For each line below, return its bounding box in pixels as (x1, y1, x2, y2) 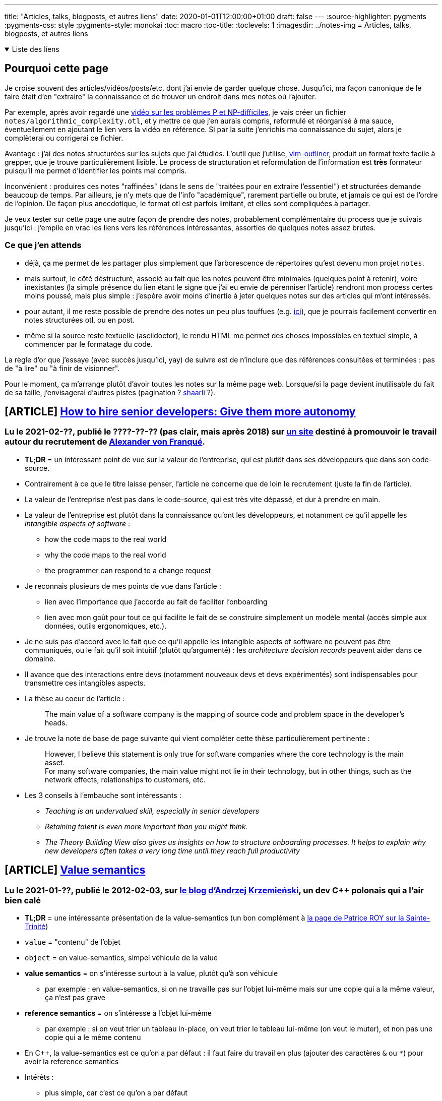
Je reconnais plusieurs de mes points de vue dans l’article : (25, 581, 221, 590)
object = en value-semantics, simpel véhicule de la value (25, 953, 218, 962)
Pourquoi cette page (5, 62, 108, 75)
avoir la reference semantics (25, 1057, 119, 1066)
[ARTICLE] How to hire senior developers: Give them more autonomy (5, 405, 356, 418)
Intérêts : (25, 1073, 54, 1082)
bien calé (5, 895, 41, 905)
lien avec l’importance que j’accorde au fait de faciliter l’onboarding (45, 597, 268, 606)
